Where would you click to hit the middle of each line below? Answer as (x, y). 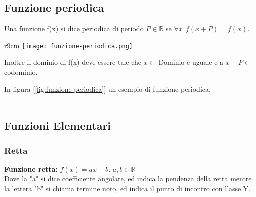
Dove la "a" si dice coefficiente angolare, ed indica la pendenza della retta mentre (128, 179)
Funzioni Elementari (58, 126)
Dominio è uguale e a (191, 62)
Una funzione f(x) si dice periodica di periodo (74, 28)
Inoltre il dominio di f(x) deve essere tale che (73, 62)
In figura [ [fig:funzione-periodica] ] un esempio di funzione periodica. (107, 88)
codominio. (21, 72)
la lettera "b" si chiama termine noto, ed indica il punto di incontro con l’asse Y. (127, 189)
